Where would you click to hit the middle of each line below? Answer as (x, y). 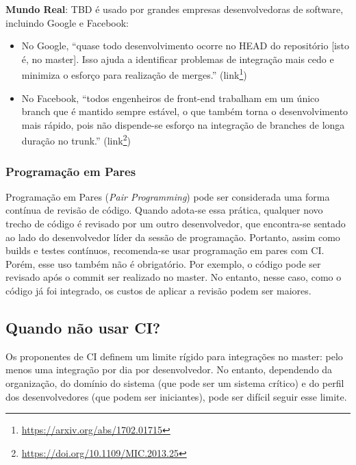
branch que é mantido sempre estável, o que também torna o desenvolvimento (185, 111)
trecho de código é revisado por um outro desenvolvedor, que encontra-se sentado (176, 224)
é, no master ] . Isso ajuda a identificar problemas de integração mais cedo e (178, 59)
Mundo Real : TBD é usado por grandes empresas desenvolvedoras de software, (175, 9)
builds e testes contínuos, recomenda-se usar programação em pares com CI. (165, 250)
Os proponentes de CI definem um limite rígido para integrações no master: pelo (174, 356)
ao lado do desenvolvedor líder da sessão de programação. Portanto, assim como (173, 237)
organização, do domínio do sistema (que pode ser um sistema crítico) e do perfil (175, 383)
